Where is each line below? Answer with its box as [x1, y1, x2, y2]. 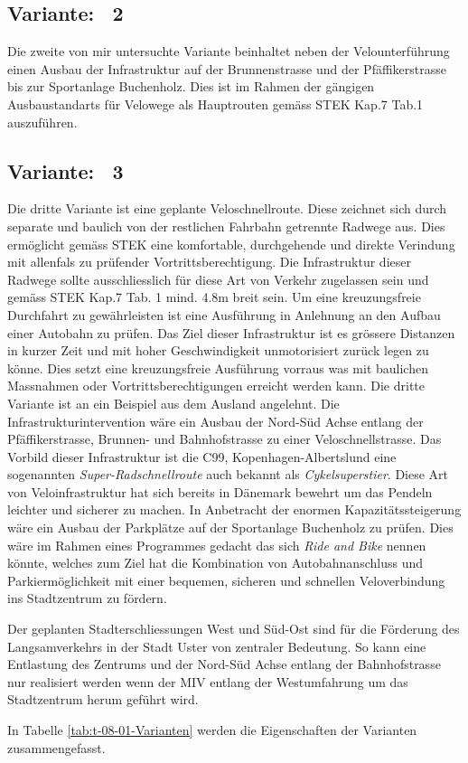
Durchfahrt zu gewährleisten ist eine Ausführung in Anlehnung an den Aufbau [7, 305, 441, 324]
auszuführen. [7, 112, 78, 131]
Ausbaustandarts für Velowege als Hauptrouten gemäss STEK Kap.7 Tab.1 [7, 94, 424, 113]
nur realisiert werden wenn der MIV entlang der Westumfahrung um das [7, 672, 408, 691]
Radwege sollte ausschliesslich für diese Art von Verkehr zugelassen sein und [7, 269, 429, 288]
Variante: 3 [7, 156, 124, 184]
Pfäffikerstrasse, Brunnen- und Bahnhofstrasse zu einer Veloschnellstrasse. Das [7, 429, 442, 448]
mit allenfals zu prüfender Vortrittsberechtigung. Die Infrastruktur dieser [7, 252, 411, 271]
